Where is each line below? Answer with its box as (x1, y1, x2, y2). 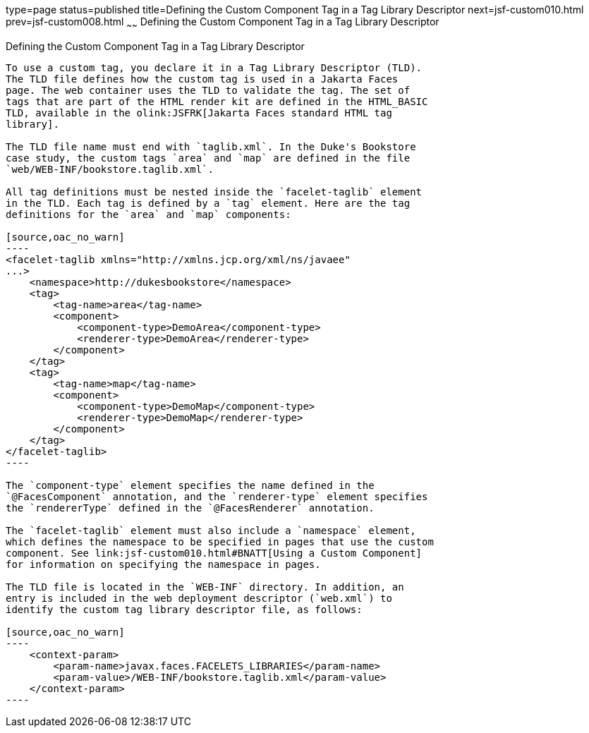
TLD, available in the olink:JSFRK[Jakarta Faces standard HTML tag (6, 107, 392, 119)
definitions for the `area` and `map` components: (6, 208, 291, 220)
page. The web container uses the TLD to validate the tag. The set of (6, 84, 411, 96)
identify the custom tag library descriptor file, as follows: (6, 603, 363, 615)
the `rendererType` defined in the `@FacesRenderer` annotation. (6, 502, 375, 514)
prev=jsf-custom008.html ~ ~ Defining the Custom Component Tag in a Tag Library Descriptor (6, 16, 439, 30)
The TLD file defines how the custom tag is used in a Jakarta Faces (6, 73, 399, 85)
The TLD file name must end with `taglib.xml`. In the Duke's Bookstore (6, 140, 416, 152)
